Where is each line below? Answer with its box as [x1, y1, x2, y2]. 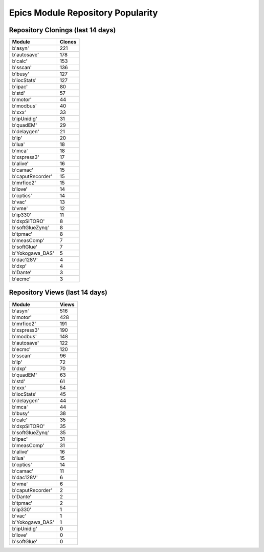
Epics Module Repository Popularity [9, 7, 158, 18]
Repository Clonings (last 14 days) [9, 26, 116, 34]
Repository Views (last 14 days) [9, 288, 108, 297]
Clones [59, 39, 77, 45]
